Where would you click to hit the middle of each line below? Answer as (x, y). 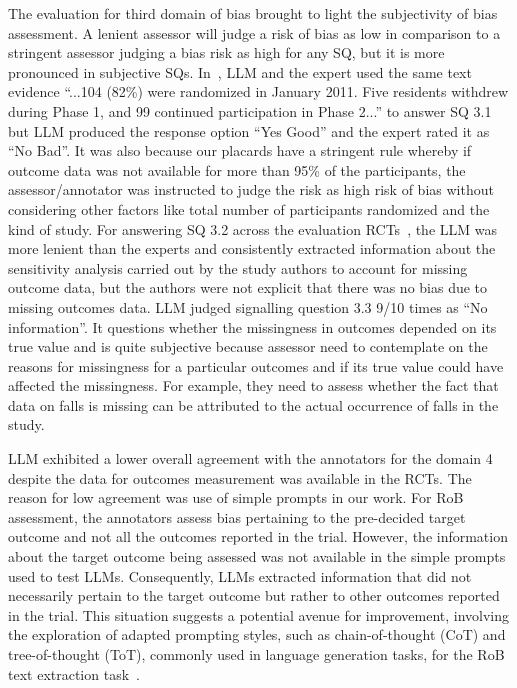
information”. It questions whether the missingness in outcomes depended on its (252, 326)
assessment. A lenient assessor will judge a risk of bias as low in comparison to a (254, 32)
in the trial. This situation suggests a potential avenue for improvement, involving (259, 614)
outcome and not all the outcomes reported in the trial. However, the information (258, 536)
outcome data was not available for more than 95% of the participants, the (237, 169)
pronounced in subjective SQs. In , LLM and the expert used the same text (240, 71)
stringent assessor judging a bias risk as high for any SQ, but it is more (226, 52)
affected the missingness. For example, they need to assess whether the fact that (253, 385)
